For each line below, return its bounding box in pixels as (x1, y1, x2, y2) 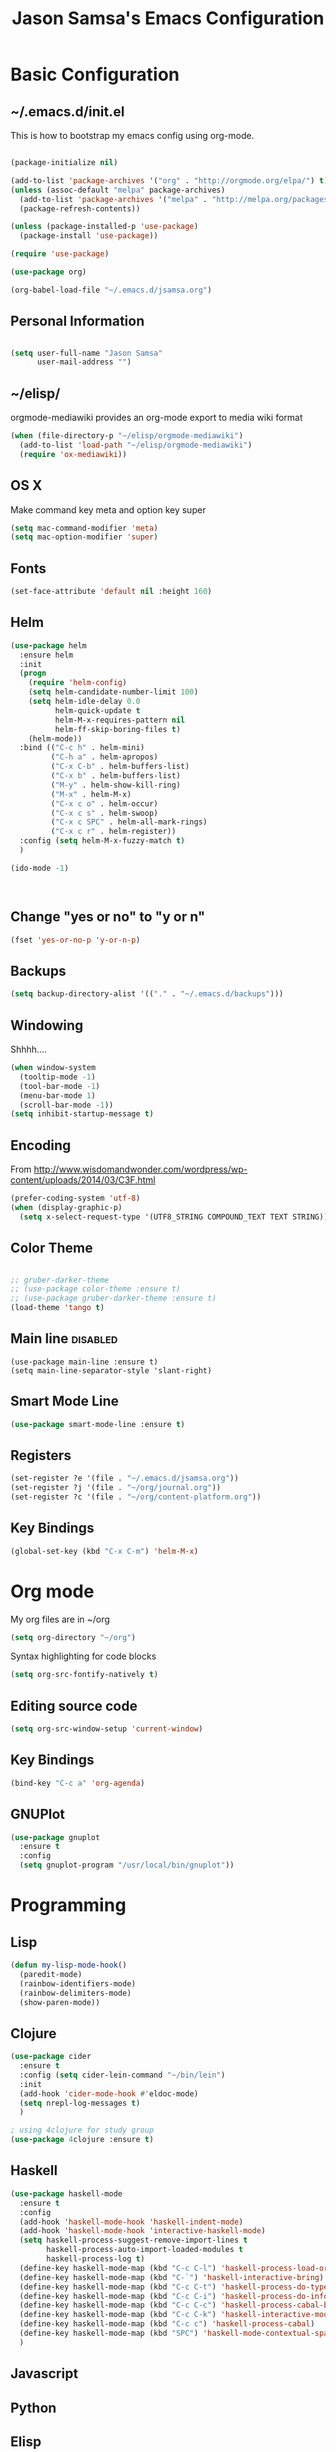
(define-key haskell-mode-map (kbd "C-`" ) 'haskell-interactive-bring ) (19, 2272, 325, 2282)
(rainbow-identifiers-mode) (19, 1978, 137, 1989)
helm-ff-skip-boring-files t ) (54, 724, 182, 734)
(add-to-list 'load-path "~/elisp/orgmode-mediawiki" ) (19, 440, 253, 450)
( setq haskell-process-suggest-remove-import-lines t (19, 2235, 248, 2246)
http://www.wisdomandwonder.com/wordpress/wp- (33, 1163, 248, 1176)
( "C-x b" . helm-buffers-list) (50, 771, 182, 781)
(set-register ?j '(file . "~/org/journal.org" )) (10, 1483, 222, 1493)
